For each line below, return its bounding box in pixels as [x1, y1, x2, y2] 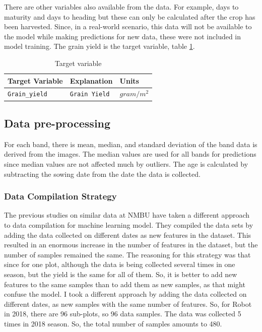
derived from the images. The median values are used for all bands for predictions [4, 149, 256, 159]
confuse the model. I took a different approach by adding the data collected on [4, 289, 247, 299]
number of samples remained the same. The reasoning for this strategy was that [4, 249, 251, 259]
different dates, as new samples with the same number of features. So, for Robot [4, 298, 252, 309]
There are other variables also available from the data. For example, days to [4, 2, 239, 12]
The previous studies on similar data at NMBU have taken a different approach [4, 210, 250, 220]
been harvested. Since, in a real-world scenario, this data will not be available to [4, 21, 252, 32]
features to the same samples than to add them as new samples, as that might [4, 279, 245, 289]
